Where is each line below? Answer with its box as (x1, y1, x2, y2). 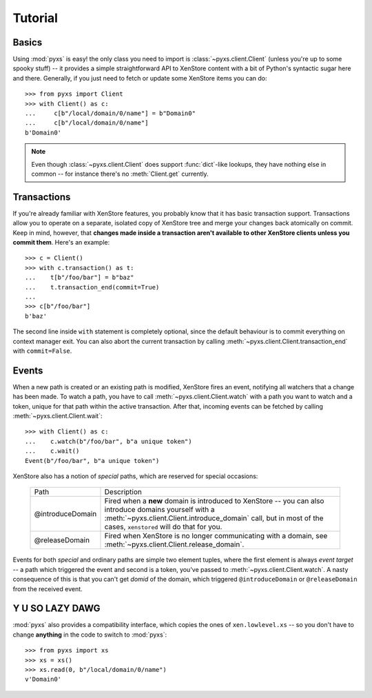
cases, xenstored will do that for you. (104, 522, 223, 532)
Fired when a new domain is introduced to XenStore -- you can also (104, 496, 324, 506)
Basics (12, 37, 43, 48)
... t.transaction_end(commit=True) (25, 283, 160, 291)
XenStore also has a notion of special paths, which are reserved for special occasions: (12, 472, 258, 480)
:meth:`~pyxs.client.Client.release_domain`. (104, 540, 245, 549)
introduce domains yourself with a (104, 505, 215, 515)
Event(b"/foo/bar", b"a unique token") (25, 457, 160, 464)
